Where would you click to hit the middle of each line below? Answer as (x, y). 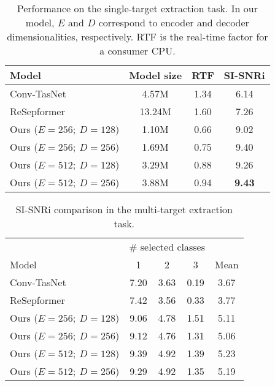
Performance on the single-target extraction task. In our (137, 8)
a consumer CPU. (137, 51)
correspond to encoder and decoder (174, 22)
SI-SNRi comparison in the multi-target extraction (124, 209)
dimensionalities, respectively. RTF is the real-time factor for (137, 36)
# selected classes (167, 247)
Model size (156, 75)
